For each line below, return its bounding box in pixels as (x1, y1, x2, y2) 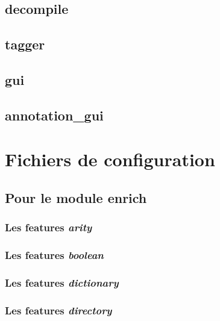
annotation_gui (5, 105, 104, 124)
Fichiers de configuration (5, 147, 215, 172)
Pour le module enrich (5, 188, 147, 207)
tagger (5, 35, 45, 54)
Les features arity (5, 220, 92, 235)
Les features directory (5, 302, 112, 317)
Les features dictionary (5, 275, 119, 290)
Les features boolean (5, 248, 104, 263)
